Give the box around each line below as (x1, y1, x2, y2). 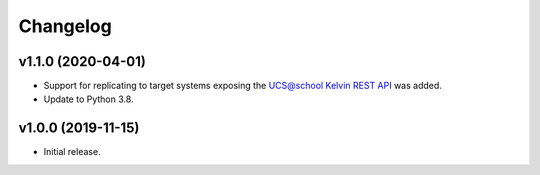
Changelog (18, 15, 112, 37)
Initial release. (43, 146, 101, 158)
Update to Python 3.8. (43, 93, 134, 105)
